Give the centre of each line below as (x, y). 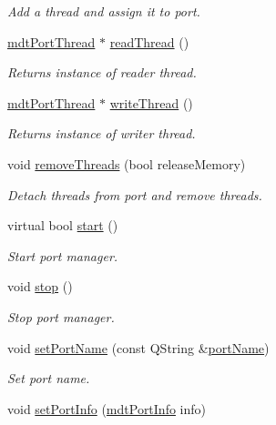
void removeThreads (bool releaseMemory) (127, 163)
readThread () (149, 41)
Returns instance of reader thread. (102, 72)
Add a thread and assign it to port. (104, 11)
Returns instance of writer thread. (102, 133)
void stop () (40, 286)
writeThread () (151, 102)
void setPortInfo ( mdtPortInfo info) (107, 408)
